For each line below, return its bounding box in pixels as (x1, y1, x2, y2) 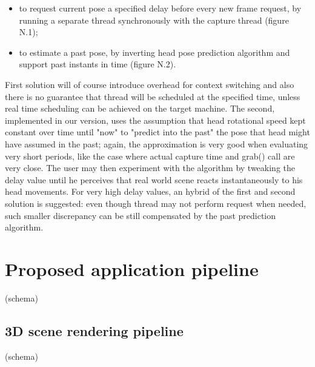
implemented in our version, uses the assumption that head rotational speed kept (5, 113, 306, 126)
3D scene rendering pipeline (5, 321, 184, 340)
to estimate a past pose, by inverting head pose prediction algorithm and (19, 45, 290, 58)
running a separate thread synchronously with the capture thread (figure (19, 13, 289, 26)
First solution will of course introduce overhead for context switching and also (5, 78, 294, 90)
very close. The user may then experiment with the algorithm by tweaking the (5, 161, 295, 174)
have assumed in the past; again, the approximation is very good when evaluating (5, 137, 308, 150)
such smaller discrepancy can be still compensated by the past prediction (5, 209, 276, 221)
